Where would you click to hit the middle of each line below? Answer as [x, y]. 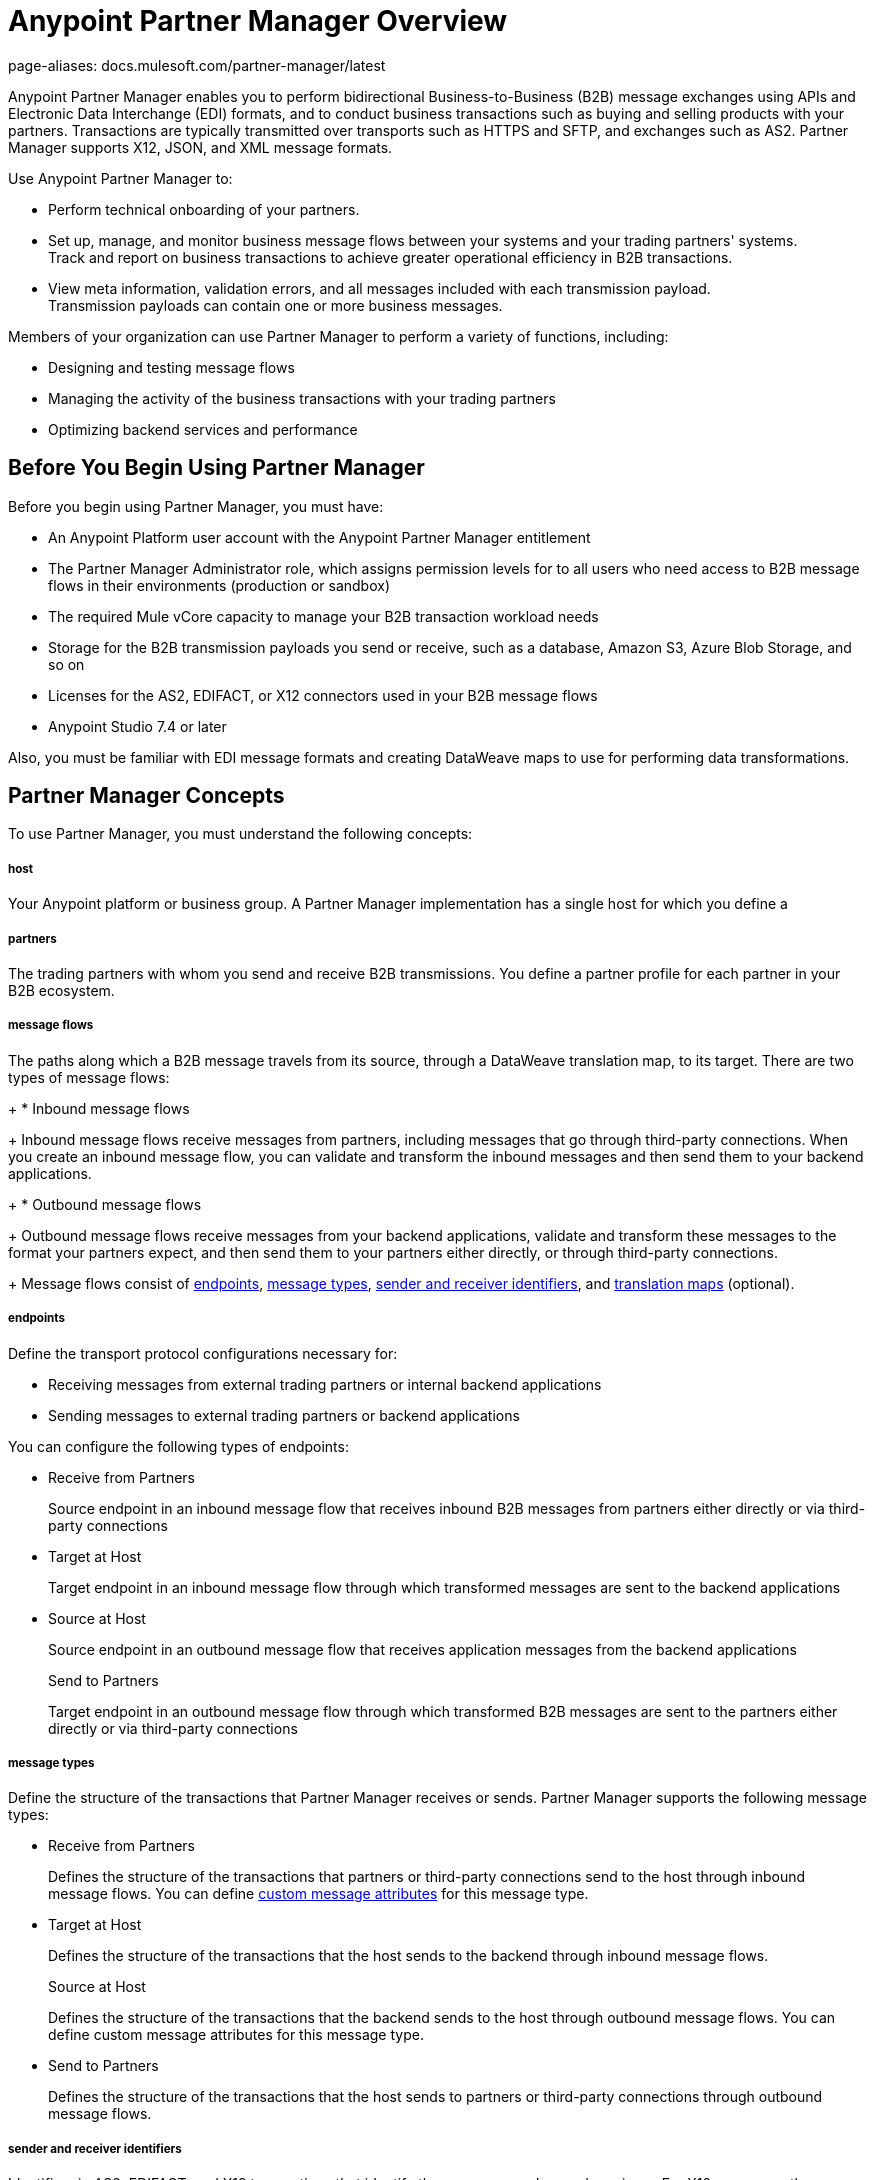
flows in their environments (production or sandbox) [219, 585]
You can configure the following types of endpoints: [178, 1446]
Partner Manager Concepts [146, 796]
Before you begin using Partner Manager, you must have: [196, 506]
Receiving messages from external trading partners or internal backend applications [325, 1384]
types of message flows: [89, 1077]
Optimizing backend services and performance [203, 429]
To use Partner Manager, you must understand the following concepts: [240, 834]
